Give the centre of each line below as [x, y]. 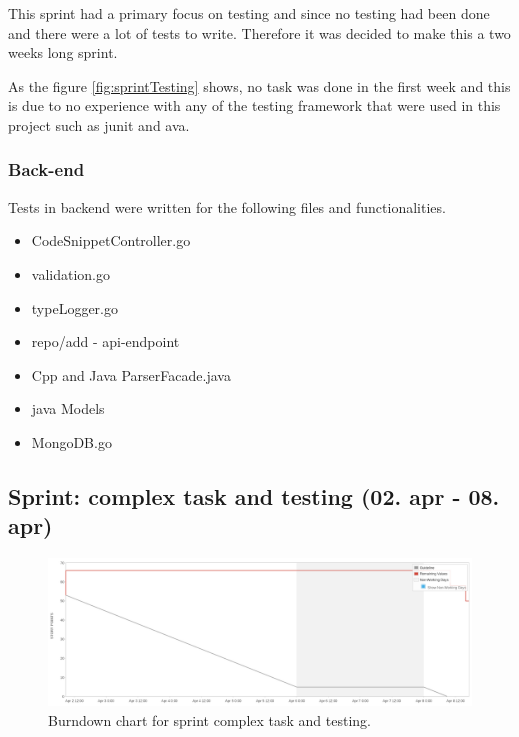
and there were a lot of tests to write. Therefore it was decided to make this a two [259, 32]
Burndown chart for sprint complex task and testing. [209, 719]
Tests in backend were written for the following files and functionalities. [227, 206]
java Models [68, 408]
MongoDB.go [71, 441]
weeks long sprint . [63, 52]
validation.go [70, 273]
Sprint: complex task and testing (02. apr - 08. [254, 495]
